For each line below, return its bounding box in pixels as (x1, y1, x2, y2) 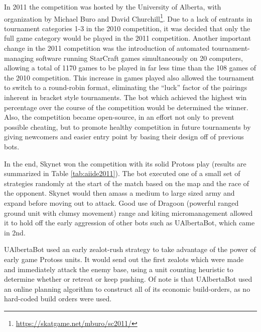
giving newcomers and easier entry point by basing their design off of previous (4, 131, 244, 142)
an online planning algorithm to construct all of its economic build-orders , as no (4, 283, 250, 294)
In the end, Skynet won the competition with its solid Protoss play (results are (4, 158, 246, 169)
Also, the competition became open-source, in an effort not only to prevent (4, 112, 234, 122)
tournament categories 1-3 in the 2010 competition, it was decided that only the (4, 23, 250, 33)
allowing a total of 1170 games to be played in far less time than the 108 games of (4, 62, 256, 73)
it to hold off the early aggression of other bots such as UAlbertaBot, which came (4, 217, 255, 228)
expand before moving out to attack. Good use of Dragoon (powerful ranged (4, 197, 239, 208)
